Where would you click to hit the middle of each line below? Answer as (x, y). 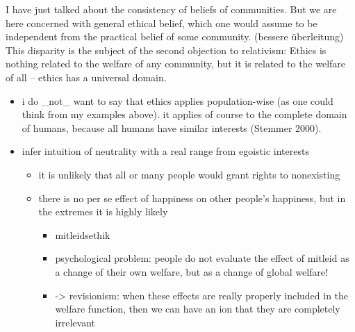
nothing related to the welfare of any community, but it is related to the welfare (176, 64)
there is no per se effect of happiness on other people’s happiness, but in (192, 198)
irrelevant (75, 322)
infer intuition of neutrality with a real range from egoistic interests (165, 151)
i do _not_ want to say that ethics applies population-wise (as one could (177, 100)
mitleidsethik (83, 234)
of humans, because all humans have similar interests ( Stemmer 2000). (172, 127)
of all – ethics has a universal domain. (86, 77)
